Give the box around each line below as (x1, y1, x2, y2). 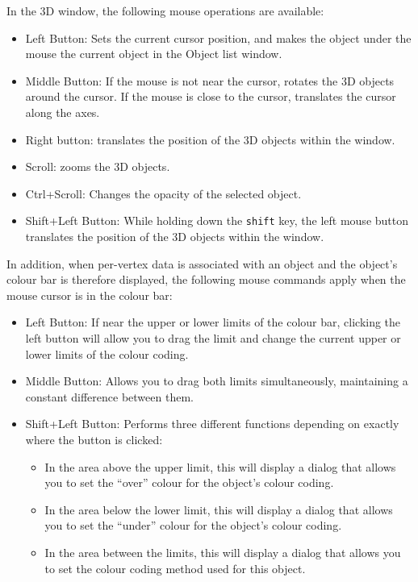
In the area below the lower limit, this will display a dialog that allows (44, 501, 393, 518)
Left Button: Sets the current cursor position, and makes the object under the (25, 29, 412, 46)
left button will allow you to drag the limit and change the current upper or (25, 329, 401, 346)
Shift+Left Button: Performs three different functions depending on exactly (25, 415, 399, 432)
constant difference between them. (25, 388, 194, 405)
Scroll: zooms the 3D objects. (25, 158, 170, 175)
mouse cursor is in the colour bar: (6, 286, 173, 303)
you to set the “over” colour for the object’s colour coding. (44, 474, 334, 491)
